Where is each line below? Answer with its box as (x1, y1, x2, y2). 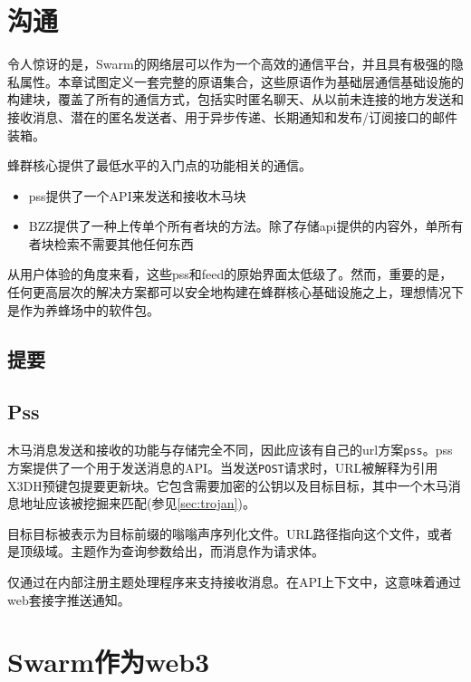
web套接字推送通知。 (7, 590, 130, 609)
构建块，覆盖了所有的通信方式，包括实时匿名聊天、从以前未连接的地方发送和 (7, 90, 464, 109)
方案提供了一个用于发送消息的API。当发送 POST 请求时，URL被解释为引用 (7, 457, 438, 476)
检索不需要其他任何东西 (53, 234, 194, 253)
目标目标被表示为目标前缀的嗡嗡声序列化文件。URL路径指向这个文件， (7, 524, 428, 543)
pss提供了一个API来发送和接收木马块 (28, 186, 246, 205)
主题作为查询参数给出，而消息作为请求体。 (70, 542, 324, 561)
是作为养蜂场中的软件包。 (7, 300, 159, 319)
